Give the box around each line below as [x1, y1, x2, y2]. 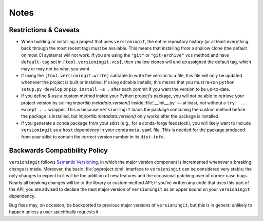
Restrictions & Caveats [9, 26, 80, 34]
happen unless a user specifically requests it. [9, 209, 100, 215]
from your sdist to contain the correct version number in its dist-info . [21, 134, 165, 139]
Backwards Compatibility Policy [9, 146, 108, 155]
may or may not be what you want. [21, 66, 91, 71]
